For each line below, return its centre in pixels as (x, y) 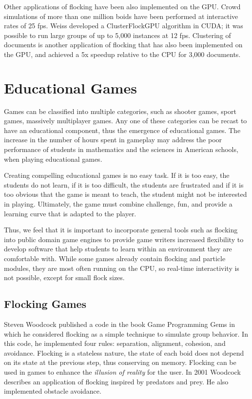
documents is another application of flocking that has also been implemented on (123, 45)
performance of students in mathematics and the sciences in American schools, (121, 149)
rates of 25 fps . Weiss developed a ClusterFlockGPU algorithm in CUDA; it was (124, 26)
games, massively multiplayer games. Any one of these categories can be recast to (126, 121)
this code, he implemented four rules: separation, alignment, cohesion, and (115, 343)
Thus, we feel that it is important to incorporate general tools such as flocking (121, 230)
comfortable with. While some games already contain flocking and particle (115, 258)
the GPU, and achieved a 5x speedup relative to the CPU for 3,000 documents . (122, 54)
